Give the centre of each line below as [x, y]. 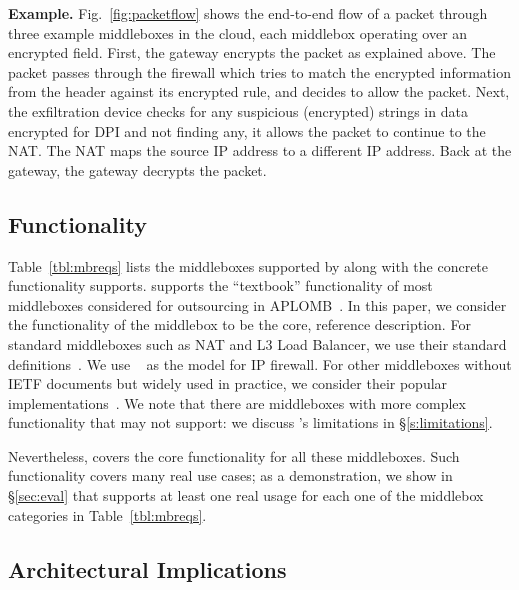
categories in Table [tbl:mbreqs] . [107, 514]
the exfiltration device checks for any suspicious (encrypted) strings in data [238, 110]
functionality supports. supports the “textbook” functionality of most [220, 285]
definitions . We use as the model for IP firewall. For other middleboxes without [260, 363]
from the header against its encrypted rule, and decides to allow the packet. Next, [259, 91]
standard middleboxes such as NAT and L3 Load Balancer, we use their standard [257, 343]
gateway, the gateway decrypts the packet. [137, 169]
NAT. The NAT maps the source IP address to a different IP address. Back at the [260, 150]
